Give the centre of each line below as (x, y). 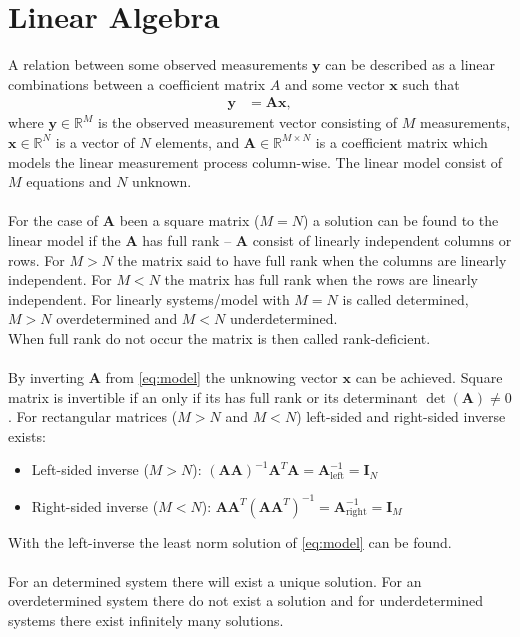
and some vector (334, 83)
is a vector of (95, 141)
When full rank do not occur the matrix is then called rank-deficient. (219, 337)
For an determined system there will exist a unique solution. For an (215, 580)
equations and (69, 181)
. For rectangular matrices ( (93, 416)
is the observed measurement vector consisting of (247, 122)
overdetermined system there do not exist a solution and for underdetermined (245, 600)
